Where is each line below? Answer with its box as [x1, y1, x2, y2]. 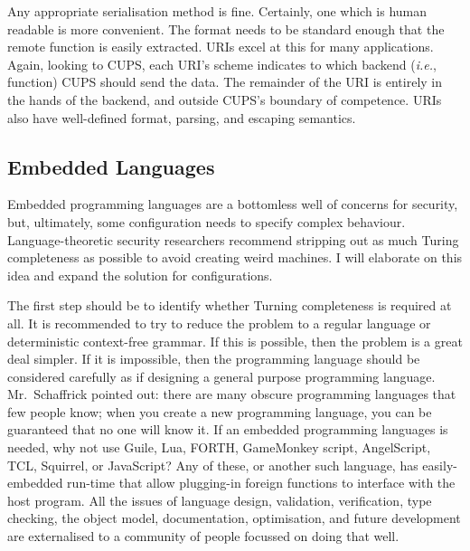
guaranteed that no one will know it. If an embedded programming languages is [7, 420, 448, 439]
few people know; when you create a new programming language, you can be [7, 402, 432, 421]
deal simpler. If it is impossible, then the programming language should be [7, 349, 420, 368]
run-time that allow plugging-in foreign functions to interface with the [67, 473, 456, 492]
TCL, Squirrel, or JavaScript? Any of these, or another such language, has [7, 455, 418, 474]
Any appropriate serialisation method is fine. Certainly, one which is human [7, 2, 428, 20]
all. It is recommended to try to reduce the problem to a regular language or [7, 313, 431, 332]
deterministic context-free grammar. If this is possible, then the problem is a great [7, 331, 463, 350]
